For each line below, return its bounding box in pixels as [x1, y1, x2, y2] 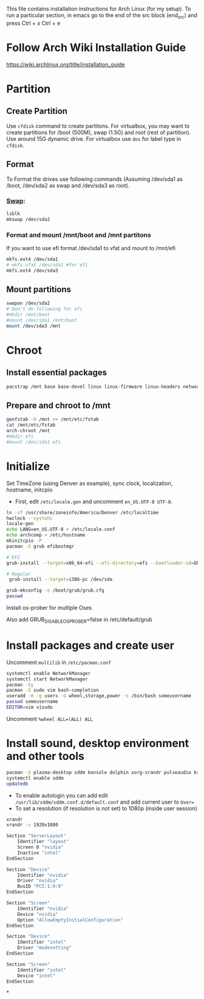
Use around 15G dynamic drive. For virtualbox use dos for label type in [6, 135, 182, 142]
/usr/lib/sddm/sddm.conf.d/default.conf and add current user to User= [15, 798, 194, 805]
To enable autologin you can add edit [15, 791, 108, 799]
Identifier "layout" [17, 839, 69, 845]
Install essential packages [6, 367, 107, 378]
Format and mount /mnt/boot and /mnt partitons [6, 231, 152, 239]
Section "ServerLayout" [6, 833, 67, 839]
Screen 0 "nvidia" [17, 844, 64, 850]
